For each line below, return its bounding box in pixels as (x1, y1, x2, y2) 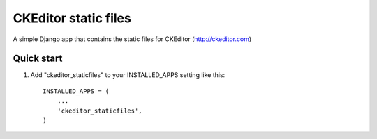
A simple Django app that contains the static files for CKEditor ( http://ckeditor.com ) (13, 35, 252, 43)
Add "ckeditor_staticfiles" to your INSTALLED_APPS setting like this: (30, 71, 226, 79)
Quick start (13, 53, 63, 65)
